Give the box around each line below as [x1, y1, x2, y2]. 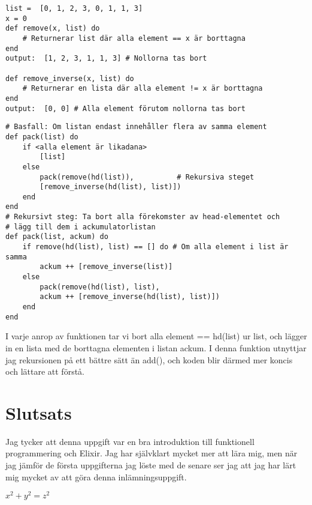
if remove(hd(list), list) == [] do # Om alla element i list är [22, 243, 289, 252]
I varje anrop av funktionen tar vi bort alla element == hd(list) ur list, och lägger [5, 330, 307, 342]
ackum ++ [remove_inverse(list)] [40, 262, 173, 271]
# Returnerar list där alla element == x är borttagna [22, 34, 246, 43]
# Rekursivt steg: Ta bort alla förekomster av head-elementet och [5, 213, 280, 222]
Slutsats [5, 400, 72, 425]
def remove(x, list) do [5, 24, 100, 33]
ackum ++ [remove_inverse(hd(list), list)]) [40, 292, 220, 301]
